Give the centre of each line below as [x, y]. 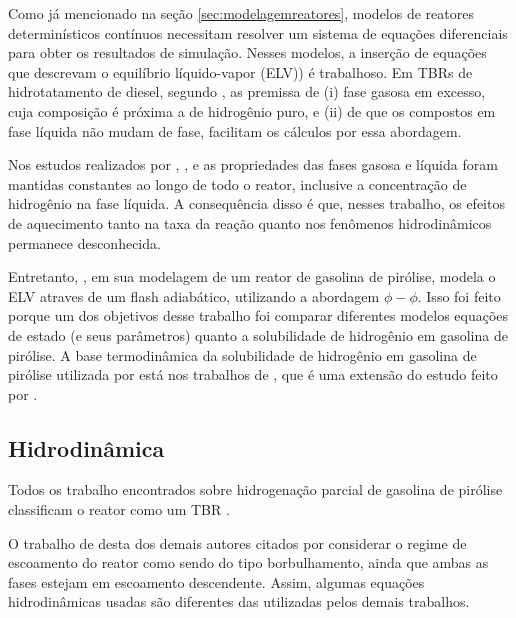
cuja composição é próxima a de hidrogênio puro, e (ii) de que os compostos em [252, 110]
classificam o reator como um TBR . [119, 509]
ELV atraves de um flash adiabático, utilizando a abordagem [194, 295]
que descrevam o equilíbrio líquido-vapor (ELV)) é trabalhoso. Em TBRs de [240, 71]
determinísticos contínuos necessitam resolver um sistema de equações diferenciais [258, 32]
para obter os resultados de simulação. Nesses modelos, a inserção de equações [247, 52]
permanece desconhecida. [84, 242]
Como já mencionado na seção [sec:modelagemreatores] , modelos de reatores [241, 13]
